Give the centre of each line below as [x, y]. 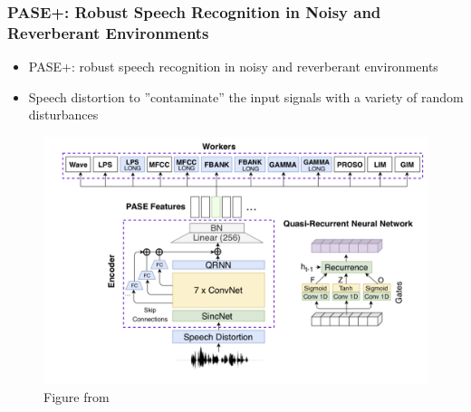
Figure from [77, 396]
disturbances [63, 115]
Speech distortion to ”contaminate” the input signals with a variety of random [246, 96]
